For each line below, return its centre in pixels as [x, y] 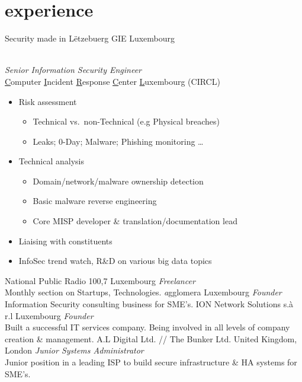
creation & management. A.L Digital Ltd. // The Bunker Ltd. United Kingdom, [151, 338]
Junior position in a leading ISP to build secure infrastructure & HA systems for [151, 362]
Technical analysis [52, 161]
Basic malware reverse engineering [95, 201]
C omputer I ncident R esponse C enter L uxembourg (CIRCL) [113, 81]
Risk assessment [48, 101]
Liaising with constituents [65, 241]
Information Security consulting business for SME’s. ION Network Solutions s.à [149, 304]
